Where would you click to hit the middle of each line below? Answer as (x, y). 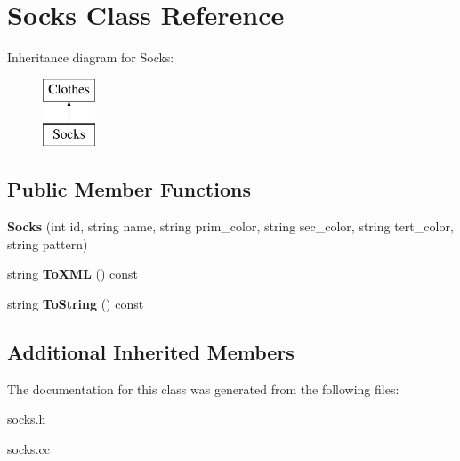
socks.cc (28, 448)
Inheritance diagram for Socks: (91, 57)
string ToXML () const (73, 274)
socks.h (27, 419)
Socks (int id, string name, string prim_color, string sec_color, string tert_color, (230, 226)
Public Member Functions (129, 189)
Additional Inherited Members (151, 351)
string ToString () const (76, 303)
